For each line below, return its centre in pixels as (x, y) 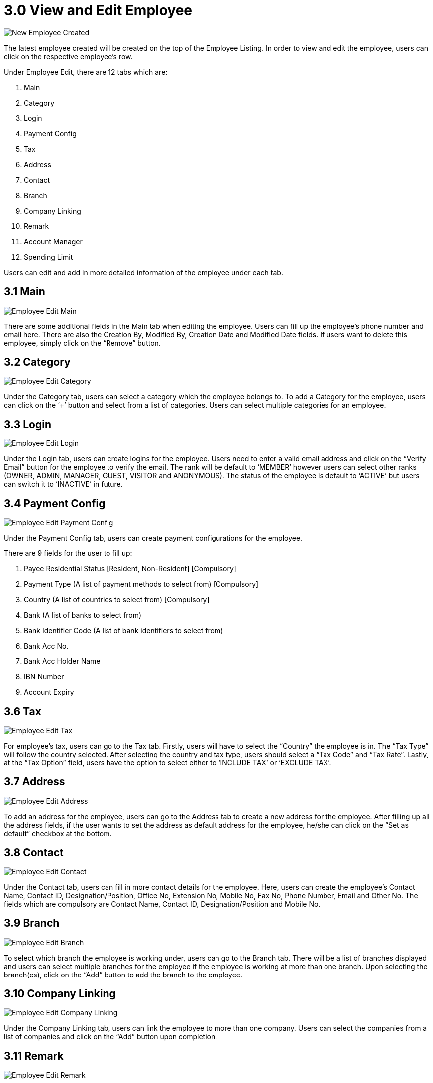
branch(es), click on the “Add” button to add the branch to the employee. (123, 975)
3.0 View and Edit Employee (98, 10)
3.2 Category (37, 362)
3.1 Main (25, 292)
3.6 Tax (23, 711)
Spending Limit (49, 257)
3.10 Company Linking (60, 993)
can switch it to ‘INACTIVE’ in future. (63, 484)
